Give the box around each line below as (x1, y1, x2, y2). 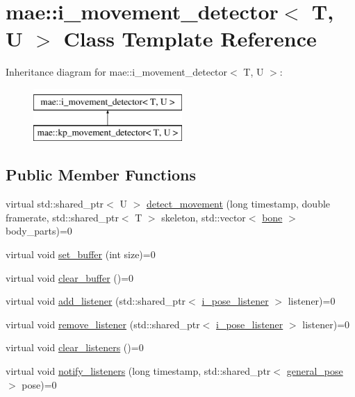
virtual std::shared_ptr (6, 196, 104, 211)
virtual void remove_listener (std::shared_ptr (6, 316, 200, 331)
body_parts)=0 (6, 223, 72, 238)
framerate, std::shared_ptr (6, 210, 119, 224)
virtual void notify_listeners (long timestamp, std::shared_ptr (6, 364, 271, 378)
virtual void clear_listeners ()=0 (6, 340, 144, 355)
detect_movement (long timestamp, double (146, 196, 331, 211)
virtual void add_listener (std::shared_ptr (6, 294, 186, 308)
